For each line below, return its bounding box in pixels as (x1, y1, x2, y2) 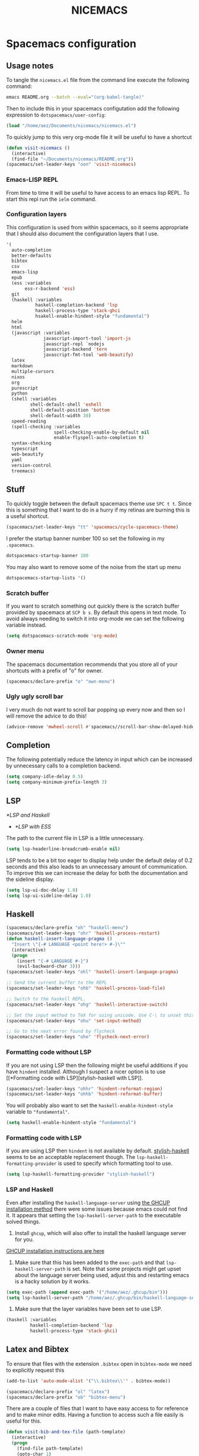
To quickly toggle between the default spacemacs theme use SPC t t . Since (6, 500, 192, 507)
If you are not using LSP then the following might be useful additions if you (6, 1062, 188, 1069)
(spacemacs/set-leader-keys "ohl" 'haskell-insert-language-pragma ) (6, 969, 179, 975)
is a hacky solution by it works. (14, 1278, 91, 1285)
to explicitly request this (6, 1366, 65, 1373)
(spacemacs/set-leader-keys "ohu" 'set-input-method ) (6, 1018, 142, 1024)
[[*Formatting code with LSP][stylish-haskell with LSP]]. (6, 1074, 143, 1081)
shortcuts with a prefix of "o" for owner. (6, 667, 103, 674)
